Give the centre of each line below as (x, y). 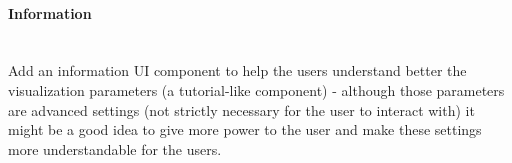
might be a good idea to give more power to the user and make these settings (245, 129)
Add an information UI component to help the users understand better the (237, 70)
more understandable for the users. (115, 148)
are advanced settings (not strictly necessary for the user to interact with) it (241, 109)
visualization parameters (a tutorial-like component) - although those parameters (256, 89)
